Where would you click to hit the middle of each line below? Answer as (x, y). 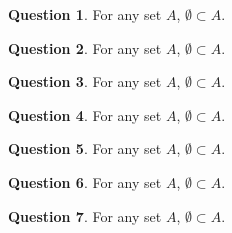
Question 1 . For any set (85, 14)
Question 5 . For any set (85, 148)
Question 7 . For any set (85, 215)
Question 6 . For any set (85, 181)
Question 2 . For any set (85, 47)
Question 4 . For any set (85, 114)
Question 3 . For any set (85, 81)
